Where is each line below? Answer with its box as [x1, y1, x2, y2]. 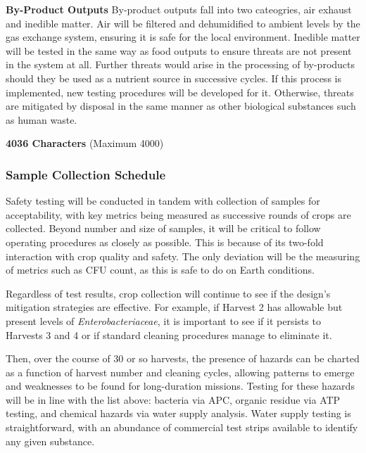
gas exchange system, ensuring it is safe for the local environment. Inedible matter [6, 30, 360, 44]
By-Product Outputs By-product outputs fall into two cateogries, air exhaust [6, 2, 352, 16]
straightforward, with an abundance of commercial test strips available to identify [6, 420, 358, 435]
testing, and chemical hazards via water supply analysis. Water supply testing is [6, 406, 351, 421]
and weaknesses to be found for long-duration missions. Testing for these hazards [6, 378, 355, 393]
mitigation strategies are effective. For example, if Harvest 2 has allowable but [6, 300, 343, 314]
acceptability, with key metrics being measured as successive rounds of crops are [6, 207, 351, 222]
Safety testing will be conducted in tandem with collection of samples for [6, 193, 320, 208]
